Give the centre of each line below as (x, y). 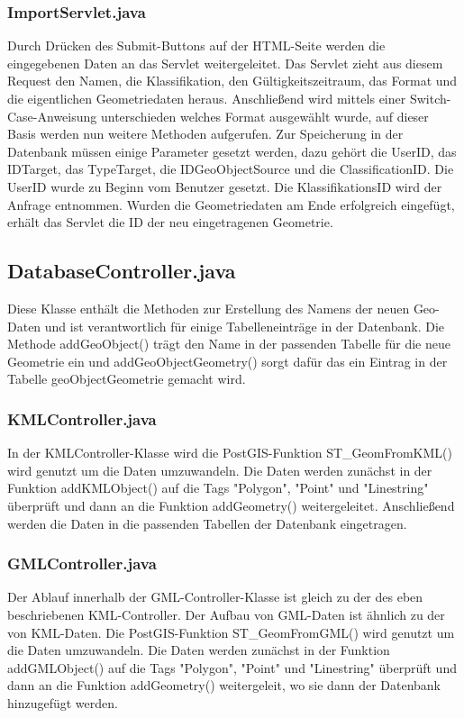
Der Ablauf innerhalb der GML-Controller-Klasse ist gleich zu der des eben (215, 597)
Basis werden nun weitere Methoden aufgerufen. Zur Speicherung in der (205, 134)
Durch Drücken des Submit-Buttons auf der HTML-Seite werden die (196, 45)
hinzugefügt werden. (63, 702)
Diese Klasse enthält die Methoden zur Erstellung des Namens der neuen (209, 308)
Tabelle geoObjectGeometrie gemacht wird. (127, 379)
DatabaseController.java (122, 271)
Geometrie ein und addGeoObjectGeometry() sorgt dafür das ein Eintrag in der (227, 361)
